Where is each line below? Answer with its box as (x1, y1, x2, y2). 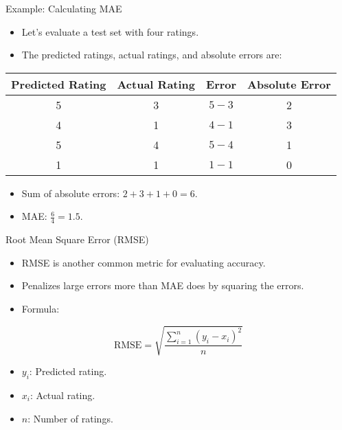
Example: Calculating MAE (5, 1, 122, 15)
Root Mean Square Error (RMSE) (5, 232, 149, 247)
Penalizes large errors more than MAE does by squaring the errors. (21, 278, 304, 293)
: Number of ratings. (27, 411, 113, 425)
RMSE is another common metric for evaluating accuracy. (21, 255, 266, 269)
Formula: (21, 301, 60, 315)
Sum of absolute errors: (21, 185, 120, 200)
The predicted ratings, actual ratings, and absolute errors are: (21, 47, 282, 62)
